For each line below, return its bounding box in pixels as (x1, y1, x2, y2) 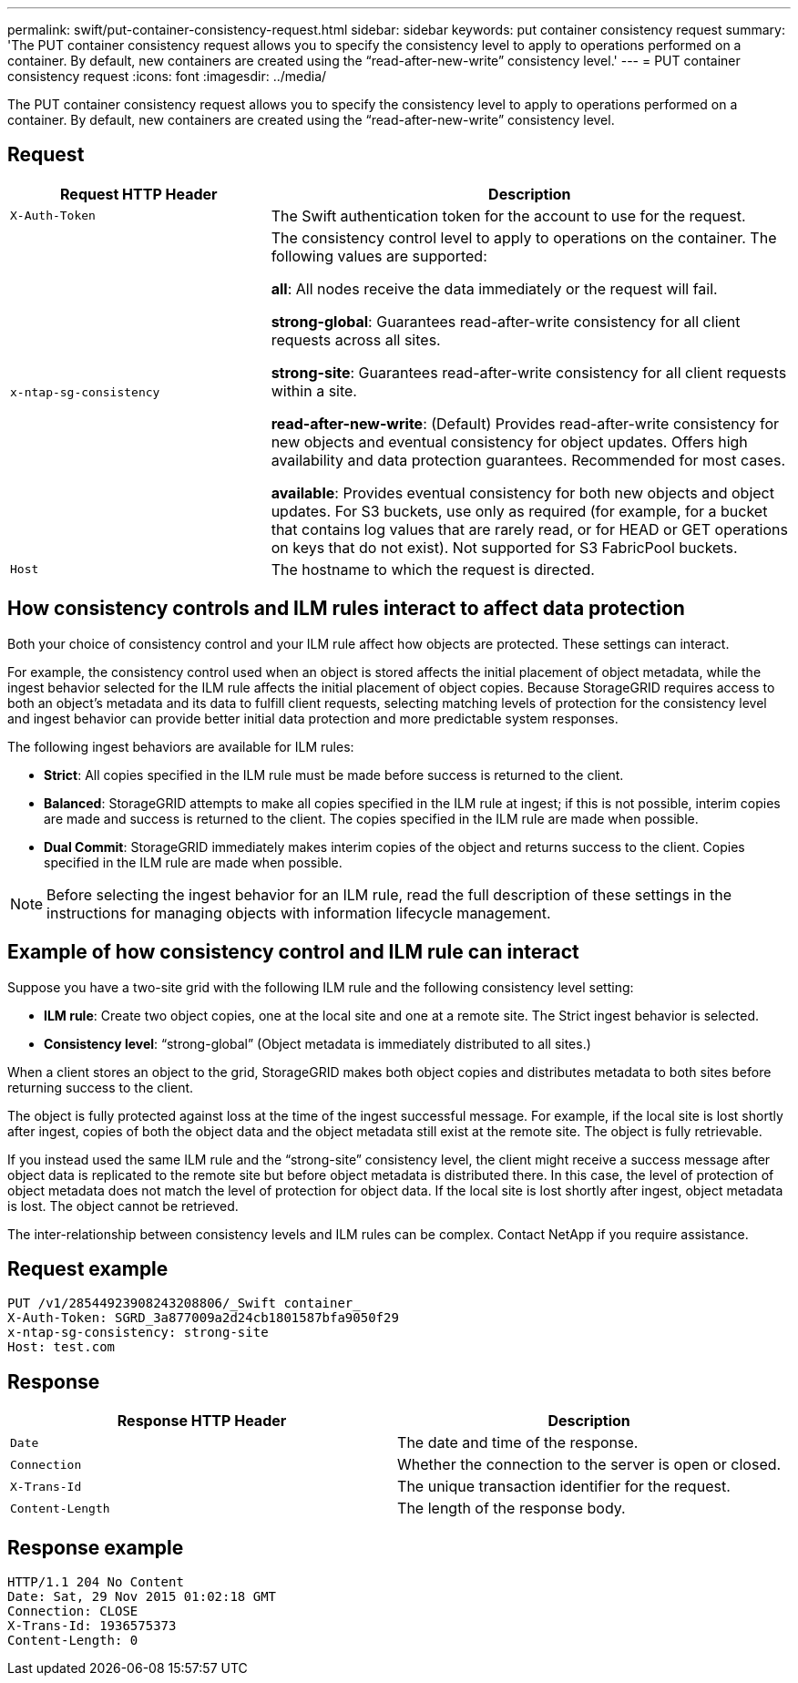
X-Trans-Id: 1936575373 (7, 1618, 177, 1634)
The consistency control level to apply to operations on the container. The (271, 228, 777, 247)
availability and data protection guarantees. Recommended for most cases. (271, 450, 785, 469)
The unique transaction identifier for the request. (397, 1477, 731, 1496)
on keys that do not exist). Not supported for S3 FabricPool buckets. (271, 538, 738, 557)
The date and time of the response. (397, 1433, 639, 1452)
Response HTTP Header (117, 1411, 287, 1431)
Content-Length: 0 (7, 1633, 138, 1648)
